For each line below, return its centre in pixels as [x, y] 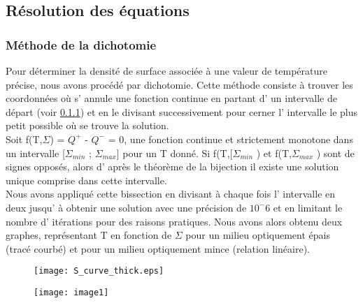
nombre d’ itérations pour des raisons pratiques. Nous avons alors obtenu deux [174, 221]
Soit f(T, [24, 139]
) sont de [335, 153]
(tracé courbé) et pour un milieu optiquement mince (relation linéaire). [158, 248]
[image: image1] [71, 292]
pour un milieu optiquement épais [258, 235]
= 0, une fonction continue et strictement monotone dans [230, 139]
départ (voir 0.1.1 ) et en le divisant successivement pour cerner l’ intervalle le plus [182, 111]
